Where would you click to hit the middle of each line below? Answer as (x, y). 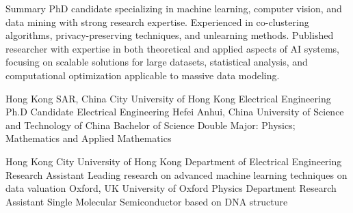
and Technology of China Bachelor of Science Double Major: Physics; (151, 125)
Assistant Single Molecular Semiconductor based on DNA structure (147, 201)
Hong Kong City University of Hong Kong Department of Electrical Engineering (174, 161)
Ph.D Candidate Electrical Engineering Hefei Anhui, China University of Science (175, 112)
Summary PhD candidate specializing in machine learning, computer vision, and (174, 8)
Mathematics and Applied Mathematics (89, 138)
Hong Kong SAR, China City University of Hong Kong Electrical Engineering (168, 98)
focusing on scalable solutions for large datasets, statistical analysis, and (157, 62)
